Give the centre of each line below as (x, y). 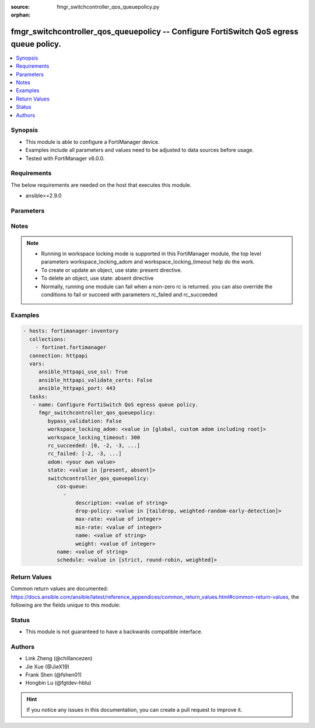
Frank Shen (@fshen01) (53, 675)
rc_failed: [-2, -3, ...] (85, 454)
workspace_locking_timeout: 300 (94, 437)
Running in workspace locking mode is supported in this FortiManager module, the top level (151, 254)
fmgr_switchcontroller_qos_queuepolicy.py (108, 7)
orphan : (21, 15)
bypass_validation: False (85, 421)
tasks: (39, 396)
